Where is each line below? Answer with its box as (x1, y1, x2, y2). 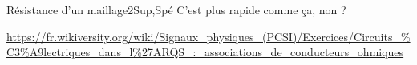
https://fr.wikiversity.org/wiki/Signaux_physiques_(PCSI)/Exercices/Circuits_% (6, 28, 411, 44)
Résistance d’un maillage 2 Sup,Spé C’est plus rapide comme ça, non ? (6, 2, 346, 17)
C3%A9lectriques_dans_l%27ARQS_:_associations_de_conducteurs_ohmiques (6, 44, 404, 60)
